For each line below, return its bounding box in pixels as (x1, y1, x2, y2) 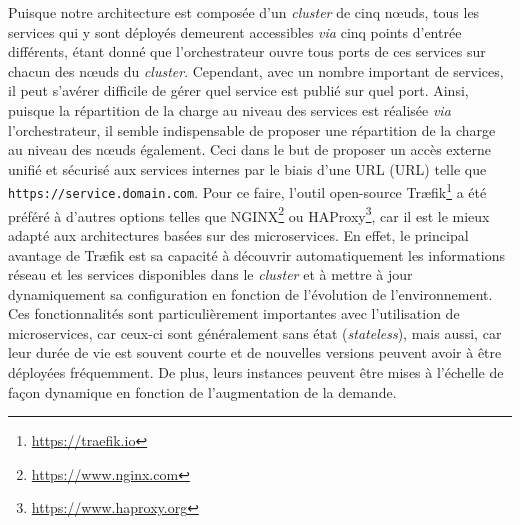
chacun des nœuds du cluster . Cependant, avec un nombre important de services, (8, 60, 504, 81)
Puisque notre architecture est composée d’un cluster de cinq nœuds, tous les (8, 2, 480, 22)
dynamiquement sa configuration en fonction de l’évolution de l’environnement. (8, 283, 493, 304)
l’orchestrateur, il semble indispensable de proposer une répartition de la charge (8, 119, 496, 140)
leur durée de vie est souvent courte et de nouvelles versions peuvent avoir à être (8, 342, 502, 363)
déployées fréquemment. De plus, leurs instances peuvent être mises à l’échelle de (8, 362, 504, 383)
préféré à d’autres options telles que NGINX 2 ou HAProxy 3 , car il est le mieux (8, 202, 490, 226)
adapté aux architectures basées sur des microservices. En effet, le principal (8, 224, 469, 245)
